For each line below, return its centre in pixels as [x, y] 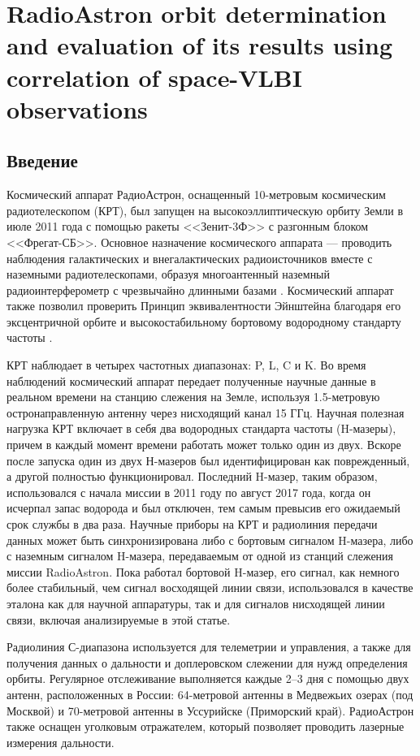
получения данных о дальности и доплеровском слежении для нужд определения [207, 662]
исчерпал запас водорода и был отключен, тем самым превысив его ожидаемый [204, 508]
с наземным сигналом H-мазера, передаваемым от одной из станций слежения [200, 556]
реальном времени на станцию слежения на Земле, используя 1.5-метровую [193, 397]
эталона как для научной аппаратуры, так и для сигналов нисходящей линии [196, 603]
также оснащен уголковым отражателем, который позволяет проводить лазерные [206, 726]
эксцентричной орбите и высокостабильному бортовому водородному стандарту [204, 321]
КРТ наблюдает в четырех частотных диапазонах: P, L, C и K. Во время [186, 365]
